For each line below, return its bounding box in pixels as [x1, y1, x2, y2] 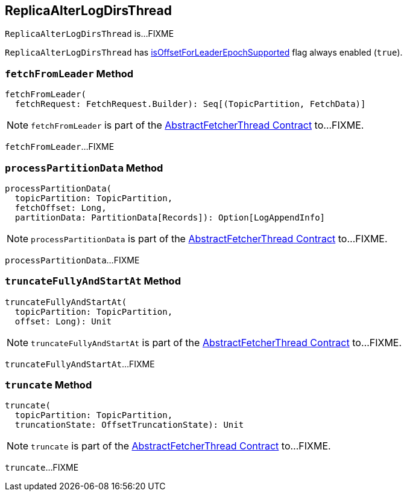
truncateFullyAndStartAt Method [5, 275, 181, 288]
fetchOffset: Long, [14, 202, 107, 213]
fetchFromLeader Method [5, 67, 134, 80]
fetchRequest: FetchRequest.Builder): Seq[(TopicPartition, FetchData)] [14, 99, 366, 109]
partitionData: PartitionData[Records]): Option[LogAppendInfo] [14, 212, 326, 222]
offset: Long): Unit [14, 316, 112, 326]
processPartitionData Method [5, 161, 163, 174]
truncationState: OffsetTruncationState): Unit [14, 420, 244, 430]
